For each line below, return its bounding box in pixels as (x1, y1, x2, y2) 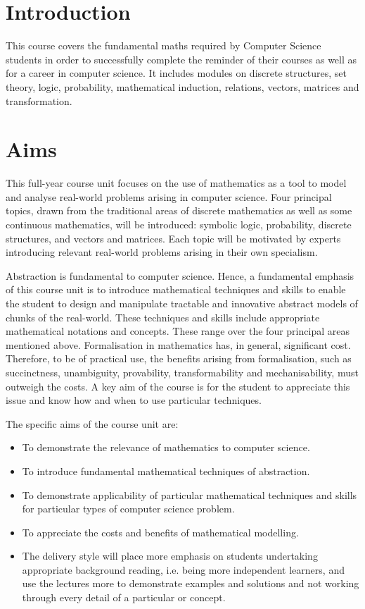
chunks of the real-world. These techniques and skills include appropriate (6, 309, 320, 324)
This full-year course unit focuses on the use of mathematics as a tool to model (6, 176, 347, 190)
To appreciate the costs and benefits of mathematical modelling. (22, 524, 299, 539)
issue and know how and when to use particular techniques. (6, 393, 262, 407)
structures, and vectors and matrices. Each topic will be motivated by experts (6, 230, 341, 245)
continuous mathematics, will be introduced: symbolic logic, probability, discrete (6, 217, 352, 231)
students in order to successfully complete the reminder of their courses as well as (6, 51, 357, 66)
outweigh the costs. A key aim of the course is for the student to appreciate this (6, 379, 350, 393)
